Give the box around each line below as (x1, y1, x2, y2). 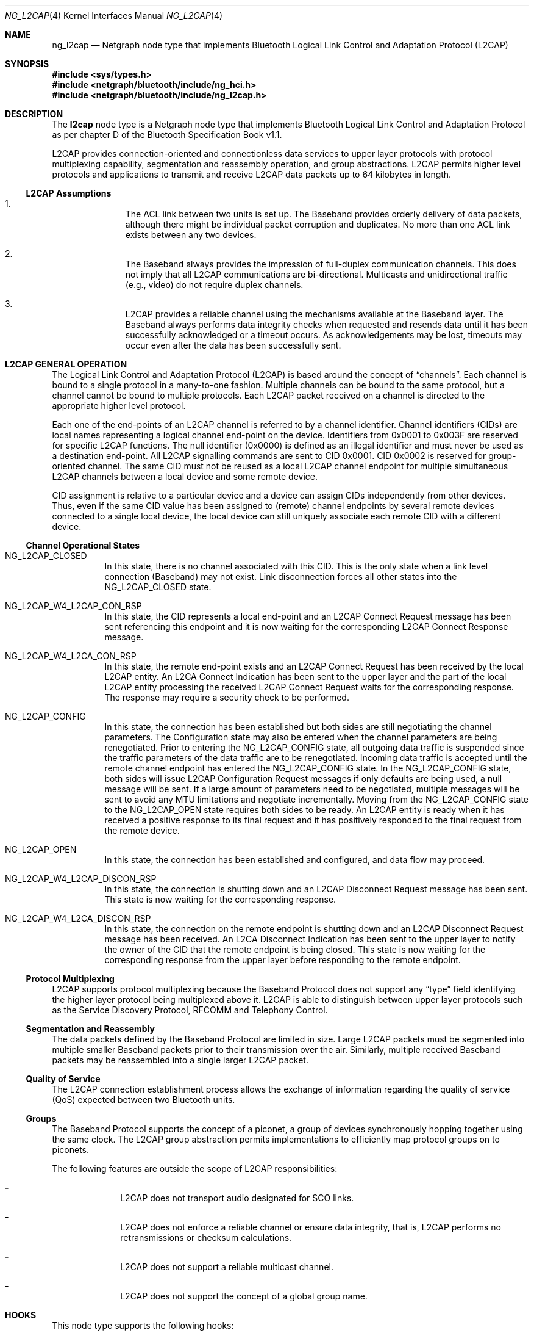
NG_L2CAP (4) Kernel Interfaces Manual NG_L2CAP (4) (5, 10, 223, 21)
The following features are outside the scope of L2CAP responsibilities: (52, 1163, 338, 1174)
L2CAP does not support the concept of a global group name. (120, 1291, 368, 1301)
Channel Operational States (26, 540, 140, 551)
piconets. (52, 1144, 90, 1155)
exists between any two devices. (125, 229, 257, 240)
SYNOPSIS (5, 59, 49, 69)
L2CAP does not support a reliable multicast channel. (120, 1262, 333, 1272)
